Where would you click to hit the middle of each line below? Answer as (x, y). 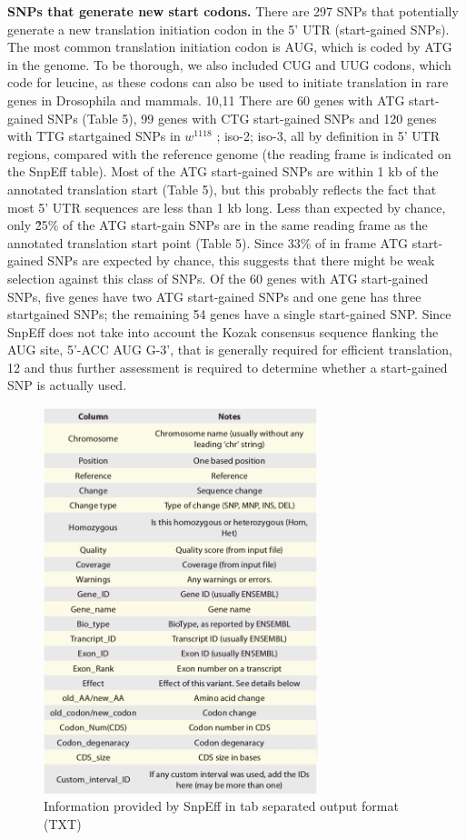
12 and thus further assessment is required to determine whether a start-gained (228, 367)
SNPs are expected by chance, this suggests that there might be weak (241, 260)
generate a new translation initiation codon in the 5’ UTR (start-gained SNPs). (228, 29)
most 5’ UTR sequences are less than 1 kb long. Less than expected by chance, (227, 207)
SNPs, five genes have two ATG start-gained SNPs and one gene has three (214, 296)
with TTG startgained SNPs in (94, 136)
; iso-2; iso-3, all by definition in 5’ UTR (328, 136)
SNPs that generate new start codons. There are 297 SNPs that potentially (233, 11)
